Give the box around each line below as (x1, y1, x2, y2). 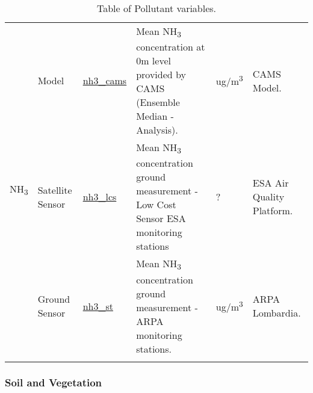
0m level (136, 54, 171, 68)
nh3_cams (82, 73, 127, 88)
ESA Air (252, 176, 289, 190)
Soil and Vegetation (5, 375, 102, 390)
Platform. (252, 203, 293, 218)
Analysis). (136, 123, 178, 137)
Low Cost (136, 197, 176, 212)
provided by (136, 67, 186, 82)
